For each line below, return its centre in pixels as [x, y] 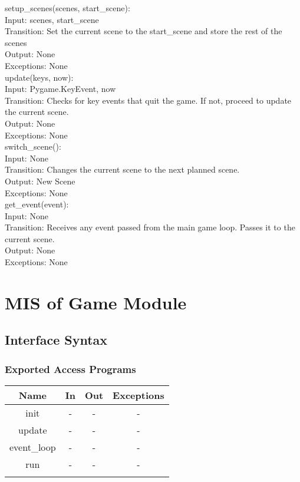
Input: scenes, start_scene [52, 19]
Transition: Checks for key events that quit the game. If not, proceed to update [148, 100]
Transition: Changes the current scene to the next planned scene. [122, 169]
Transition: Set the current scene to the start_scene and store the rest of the [144, 31]
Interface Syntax [56, 340]
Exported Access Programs [70, 369]
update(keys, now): [39, 77]
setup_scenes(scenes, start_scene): [67, 8]
